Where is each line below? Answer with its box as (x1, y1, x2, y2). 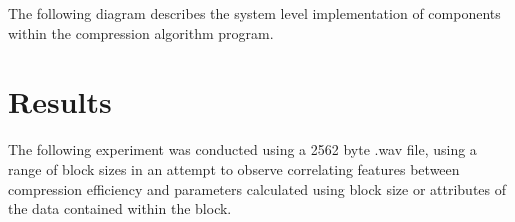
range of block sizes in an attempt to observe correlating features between (8, 158, 460, 179)
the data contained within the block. (8, 198, 232, 219)
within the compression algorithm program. (8, 22, 274, 43)
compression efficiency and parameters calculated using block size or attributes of (8, 178, 507, 199)
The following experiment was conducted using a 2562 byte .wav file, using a (8, 139, 477, 160)
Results (8, 81, 112, 122)
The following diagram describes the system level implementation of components (8, 3, 501, 23)
